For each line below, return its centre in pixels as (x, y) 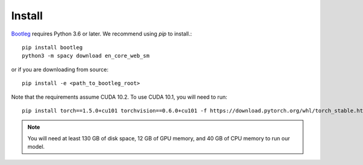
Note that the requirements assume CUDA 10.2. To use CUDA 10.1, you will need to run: (119, 97)
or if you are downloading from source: (60, 69)
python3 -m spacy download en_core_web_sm (86, 56)
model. (36, 147)
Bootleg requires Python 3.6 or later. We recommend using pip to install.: (102, 34)
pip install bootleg (52, 47)
